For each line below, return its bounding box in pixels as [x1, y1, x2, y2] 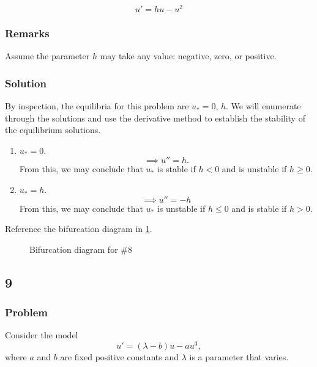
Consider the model [5, 329, 78, 341]
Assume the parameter [5, 49, 90, 62]
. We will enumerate [226, 100, 301, 112]
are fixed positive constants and [60, 351, 179, 363]
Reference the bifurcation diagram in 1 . [5, 222, 152, 235]
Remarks [5, 26, 50, 40]
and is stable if [231, 202, 287, 214]
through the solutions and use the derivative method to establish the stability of [5, 111, 305, 124]
